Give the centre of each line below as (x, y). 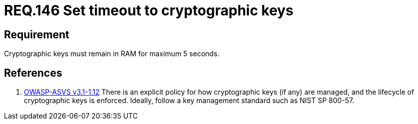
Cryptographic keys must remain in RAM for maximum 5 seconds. (112, 54)
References (33, 73)
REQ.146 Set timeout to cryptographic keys (149, 10)
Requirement (37, 34)
